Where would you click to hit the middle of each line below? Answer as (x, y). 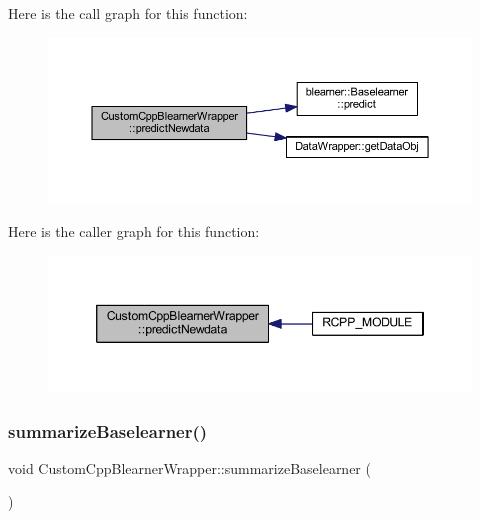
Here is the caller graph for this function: (134, 231)
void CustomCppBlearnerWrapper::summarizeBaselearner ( (189, 467)
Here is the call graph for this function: (128, 13)
